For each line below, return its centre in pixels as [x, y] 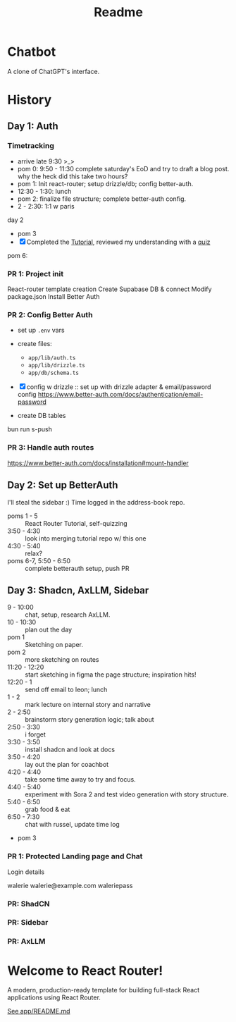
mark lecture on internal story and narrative [88, 705]
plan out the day [49, 630]
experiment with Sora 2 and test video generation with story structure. [127, 794]
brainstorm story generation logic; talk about [89, 720]
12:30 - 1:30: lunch [44, 191]
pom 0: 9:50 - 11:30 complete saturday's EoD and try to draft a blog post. [123, 168]
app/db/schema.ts [54, 373]
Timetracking [31, 146]
